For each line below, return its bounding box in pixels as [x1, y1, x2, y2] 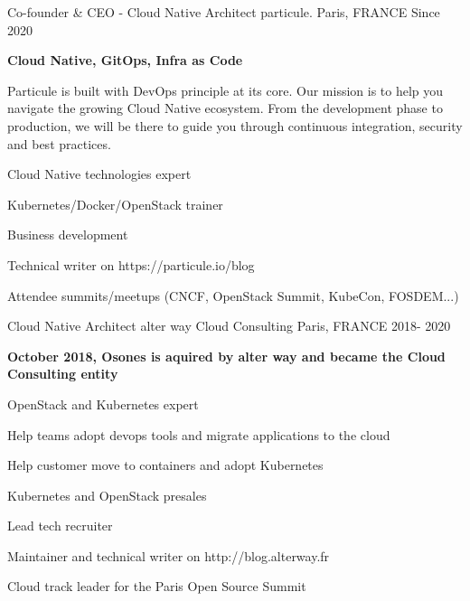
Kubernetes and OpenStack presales [7, 485, 207, 504]
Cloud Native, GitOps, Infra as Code [7, 51, 243, 70]
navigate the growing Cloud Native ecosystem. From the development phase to [7, 99, 443, 117]
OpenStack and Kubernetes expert [7, 394, 199, 413]
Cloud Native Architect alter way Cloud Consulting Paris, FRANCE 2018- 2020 [7, 316, 451, 335]
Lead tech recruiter [7, 516, 113, 535]
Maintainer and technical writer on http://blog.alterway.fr [7, 546, 330, 565]
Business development [7, 225, 128, 244]
